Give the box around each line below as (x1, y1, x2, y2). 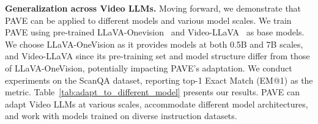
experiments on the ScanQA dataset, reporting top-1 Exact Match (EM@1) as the (5, 73, 313, 86)
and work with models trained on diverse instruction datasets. (5, 109, 237, 122)
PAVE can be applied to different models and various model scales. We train (5, 13, 292, 26)
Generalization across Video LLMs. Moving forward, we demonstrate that (5, 2, 301, 14)
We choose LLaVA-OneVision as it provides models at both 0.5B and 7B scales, (5, 37, 303, 50)
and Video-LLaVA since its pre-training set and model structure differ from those (5, 49, 310, 62)
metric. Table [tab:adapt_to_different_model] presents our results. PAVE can (5, 86, 300, 98)
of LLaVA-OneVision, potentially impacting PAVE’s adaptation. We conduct (5, 61, 292, 74)
